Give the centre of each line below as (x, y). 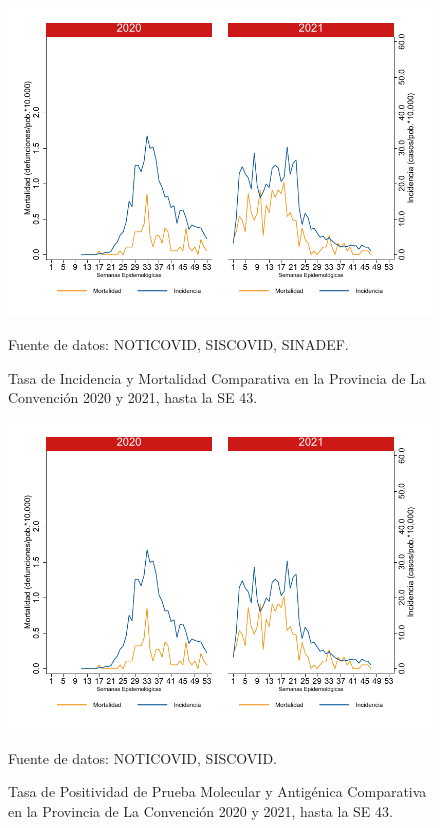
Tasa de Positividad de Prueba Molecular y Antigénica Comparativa (217, 791)
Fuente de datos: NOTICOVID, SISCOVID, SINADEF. (178, 343)
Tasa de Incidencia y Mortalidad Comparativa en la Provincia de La (217, 377)
